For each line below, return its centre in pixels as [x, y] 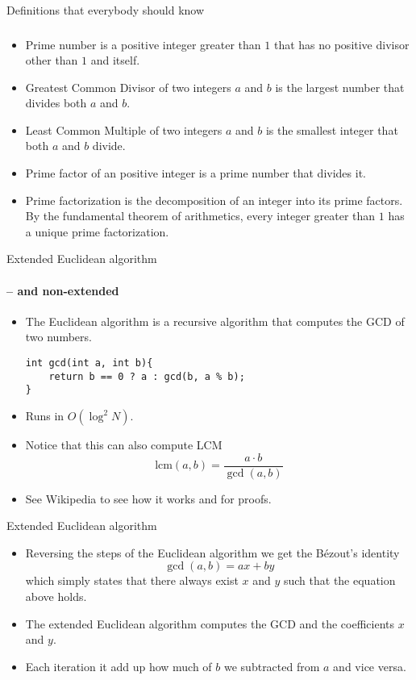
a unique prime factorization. [97, 231]
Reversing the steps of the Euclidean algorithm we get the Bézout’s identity [212, 552]
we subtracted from [272, 666]
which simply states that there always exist [132, 580]
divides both [56, 103]
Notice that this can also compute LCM [124, 444]
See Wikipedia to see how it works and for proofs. [148, 498]
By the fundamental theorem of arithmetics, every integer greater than [200, 216]
